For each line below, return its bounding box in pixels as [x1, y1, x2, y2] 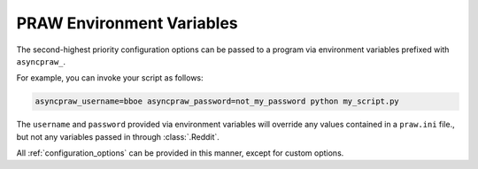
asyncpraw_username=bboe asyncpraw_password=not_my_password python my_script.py [35, 96, 400, 106]
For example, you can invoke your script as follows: [16, 73, 204, 83]
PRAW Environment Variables [16, 13, 238, 33]
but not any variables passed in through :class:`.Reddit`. [16, 131, 220, 142]
